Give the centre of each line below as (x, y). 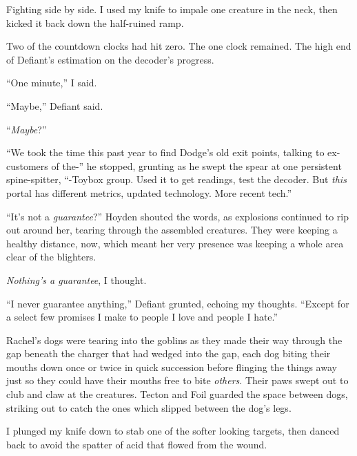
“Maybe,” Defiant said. (55, 105)
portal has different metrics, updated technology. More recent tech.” (149, 192)
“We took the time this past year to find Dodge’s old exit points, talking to (165, 152)
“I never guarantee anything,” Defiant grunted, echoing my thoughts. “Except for (178, 303)
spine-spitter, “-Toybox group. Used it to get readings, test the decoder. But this (176, 179)
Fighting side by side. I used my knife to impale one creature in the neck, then (172, 9)
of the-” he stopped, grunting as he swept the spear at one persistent (196, 165)
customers (27, 165)
